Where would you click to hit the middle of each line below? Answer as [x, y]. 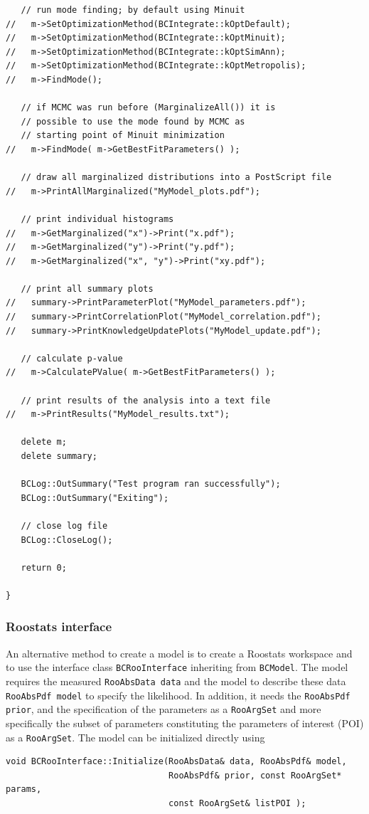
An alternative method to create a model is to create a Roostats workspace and [179, 653]
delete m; [44, 442]
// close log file [64, 525]
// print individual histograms [97, 219]
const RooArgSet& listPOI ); [237, 803]
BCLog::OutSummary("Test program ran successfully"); [151, 484]
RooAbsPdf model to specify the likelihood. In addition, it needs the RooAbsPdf [178, 695]
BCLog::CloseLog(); [67, 540]
